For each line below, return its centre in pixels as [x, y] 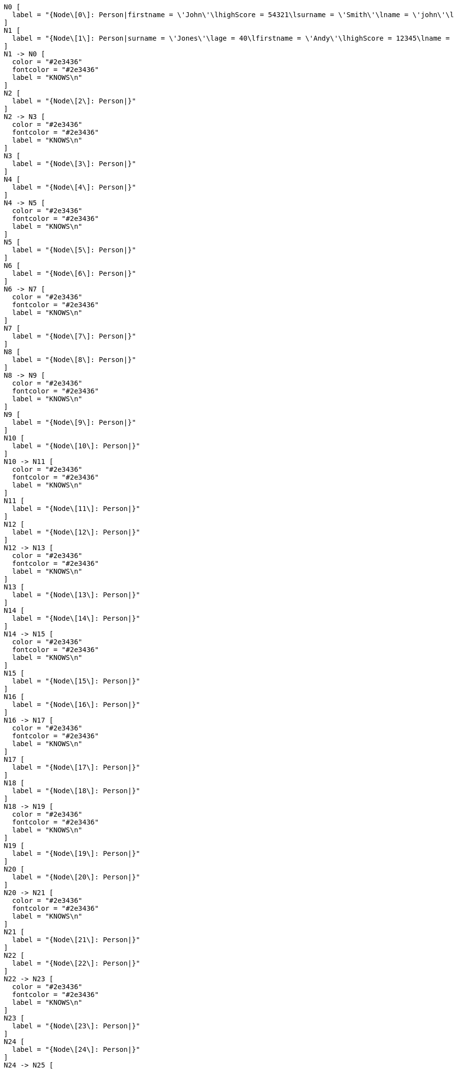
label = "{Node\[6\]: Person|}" [74, 273]
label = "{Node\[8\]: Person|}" [74, 360]
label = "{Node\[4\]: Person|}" [74, 187]
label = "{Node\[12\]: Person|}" [76, 532]
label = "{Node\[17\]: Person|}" [76, 767]
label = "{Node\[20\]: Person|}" [76, 877]
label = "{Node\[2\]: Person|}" [74, 101]
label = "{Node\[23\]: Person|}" [76, 1026]
